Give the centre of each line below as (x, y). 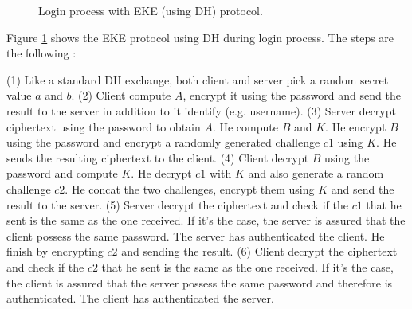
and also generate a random (316, 173)
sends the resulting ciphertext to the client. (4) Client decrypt (158, 157)
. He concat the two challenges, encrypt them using (190, 188)
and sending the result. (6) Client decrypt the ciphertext (259, 251)
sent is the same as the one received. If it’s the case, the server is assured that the (206, 220)
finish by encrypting (55, 251)
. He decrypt (161, 173)
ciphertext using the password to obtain (104, 126)
